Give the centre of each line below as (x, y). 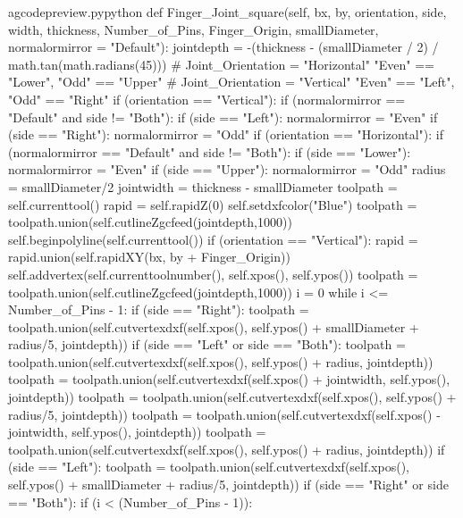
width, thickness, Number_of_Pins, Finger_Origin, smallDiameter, (194, 29)
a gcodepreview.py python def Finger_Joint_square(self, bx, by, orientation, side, (227, 12)
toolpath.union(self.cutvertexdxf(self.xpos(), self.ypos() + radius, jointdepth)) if (227, 449)
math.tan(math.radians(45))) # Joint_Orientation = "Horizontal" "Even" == (221, 64)
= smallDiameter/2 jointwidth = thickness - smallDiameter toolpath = (203, 186)
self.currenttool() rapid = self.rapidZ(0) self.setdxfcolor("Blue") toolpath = (213, 204)
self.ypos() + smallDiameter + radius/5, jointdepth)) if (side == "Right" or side (228, 485)
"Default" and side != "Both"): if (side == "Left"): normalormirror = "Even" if (223, 117)
